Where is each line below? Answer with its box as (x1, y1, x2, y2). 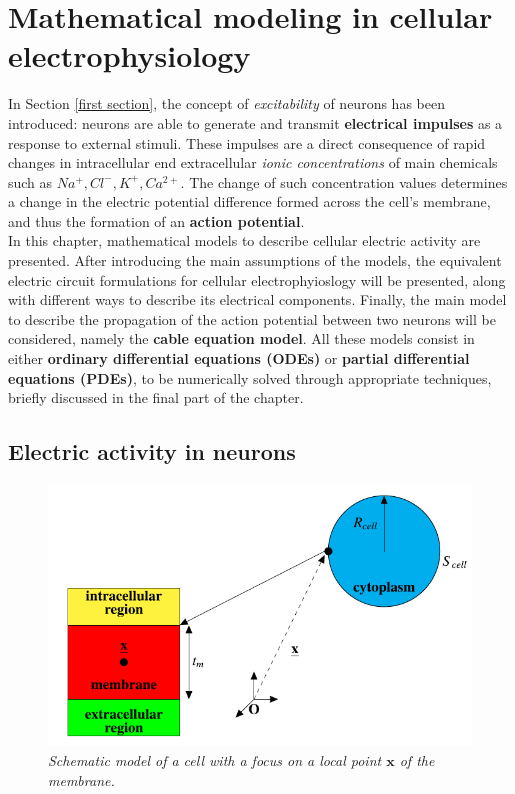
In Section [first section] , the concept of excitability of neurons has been (8, 93, 445, 114)
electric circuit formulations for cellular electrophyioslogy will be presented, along (8, 269, 506, 290)
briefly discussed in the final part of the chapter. (8, 387, 304, 408)
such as (8, 171, 53, 192)
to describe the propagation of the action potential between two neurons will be (8, 308, 496, 329)
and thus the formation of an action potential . (8, 210, 305, 231)
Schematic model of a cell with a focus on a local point (48, 750, 382, 771)
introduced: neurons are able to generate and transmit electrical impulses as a (8, 112, 503, 133)
